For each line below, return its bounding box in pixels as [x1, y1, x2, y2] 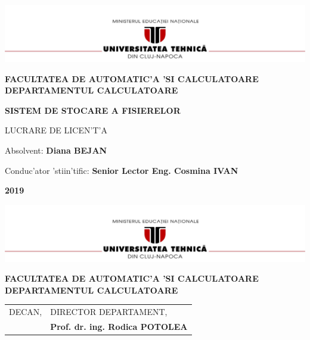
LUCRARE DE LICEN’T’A [5, 124, 107, 136]
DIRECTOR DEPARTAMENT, [50, 305, 168, 318]
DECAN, [9, 305, 42, 318]
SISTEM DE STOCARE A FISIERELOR [5, 104, 181, 116]
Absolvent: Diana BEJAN [5, 144, 107, 156]
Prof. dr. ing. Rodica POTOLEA [50, 320, 188, 333]
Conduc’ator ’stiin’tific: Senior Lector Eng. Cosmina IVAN [5, 164, 238, 176]
